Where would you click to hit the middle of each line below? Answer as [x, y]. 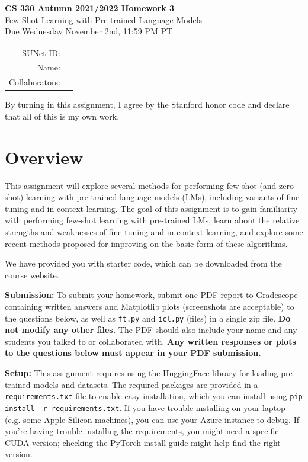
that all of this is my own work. [62, 116]
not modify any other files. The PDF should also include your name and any [151, 330]
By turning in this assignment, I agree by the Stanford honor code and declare [147, 105]
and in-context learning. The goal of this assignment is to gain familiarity [164, 208]
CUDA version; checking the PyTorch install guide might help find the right [143, 442]
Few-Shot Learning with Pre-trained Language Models [104, 19]
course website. [32, 275]
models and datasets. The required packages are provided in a [146, 384]
